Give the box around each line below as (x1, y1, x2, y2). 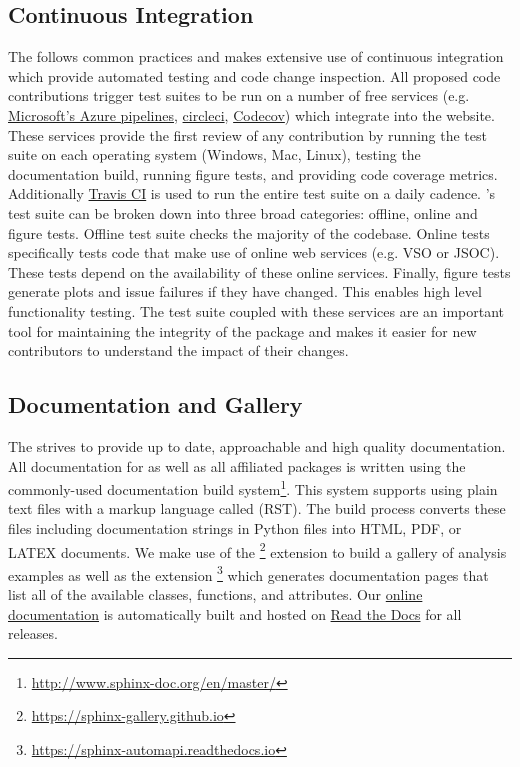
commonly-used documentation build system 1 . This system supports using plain (8, 476, 498, 499)
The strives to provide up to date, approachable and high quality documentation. (8, 435, 506, 456)
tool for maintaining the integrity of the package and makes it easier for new (8, 320, 477, 341)
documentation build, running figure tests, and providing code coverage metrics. (8, 163, 498, 184)
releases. (8, 623, 58, 644)
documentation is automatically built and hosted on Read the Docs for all (8, 603, 462, 624)
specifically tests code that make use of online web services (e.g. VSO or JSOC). (8, 242, 500, 263)
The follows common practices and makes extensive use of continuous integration (8, 46, 504, 67)
